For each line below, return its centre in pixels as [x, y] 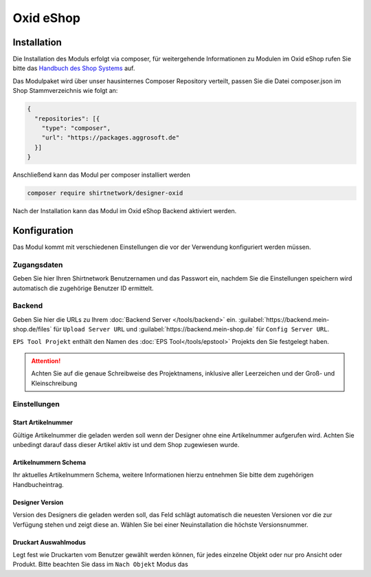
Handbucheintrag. [38, 484]
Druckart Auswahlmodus [49, 542]
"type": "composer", [76, 128]
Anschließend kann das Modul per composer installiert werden [101, 175]
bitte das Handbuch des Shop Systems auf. [74, 68]
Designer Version [38, 502]
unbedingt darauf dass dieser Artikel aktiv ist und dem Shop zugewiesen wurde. [126, 445]
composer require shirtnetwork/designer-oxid [105, 193]
